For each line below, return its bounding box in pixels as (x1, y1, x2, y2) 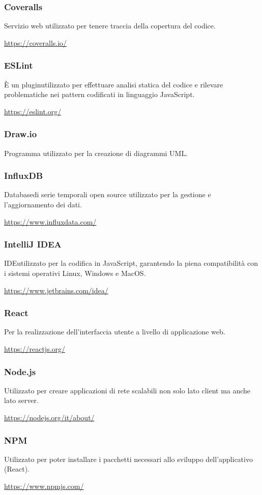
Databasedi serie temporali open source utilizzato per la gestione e (4, 189, 211, 200)
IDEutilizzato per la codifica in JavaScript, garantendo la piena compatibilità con (4, 258, 258, 268)
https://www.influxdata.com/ (4, 216, 97, 227)
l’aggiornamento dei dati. (4, 199, 82, 210)
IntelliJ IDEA (4, 238, 62, 251)
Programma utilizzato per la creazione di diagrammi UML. (4, 147, 188, 158)
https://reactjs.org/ (4, 344, 66, 354)
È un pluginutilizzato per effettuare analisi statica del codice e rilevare (4, 79, 223, 89)
